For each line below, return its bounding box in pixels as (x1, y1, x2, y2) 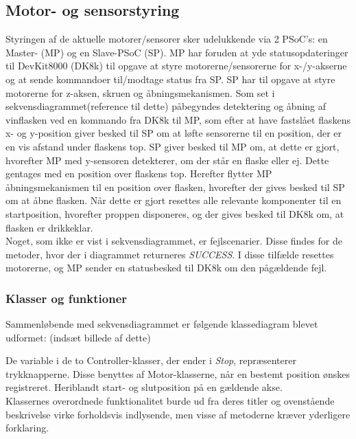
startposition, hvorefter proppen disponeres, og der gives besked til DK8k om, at (5, 206, 344, 221)
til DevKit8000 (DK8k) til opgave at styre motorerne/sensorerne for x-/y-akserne (5, 58, 347, 73)
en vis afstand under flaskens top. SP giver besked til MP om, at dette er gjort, (5, 139, 340, 153)
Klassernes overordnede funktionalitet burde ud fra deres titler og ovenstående (5, 394, 335, 408)
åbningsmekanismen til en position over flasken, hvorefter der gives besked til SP (5, 179, 345, 194)
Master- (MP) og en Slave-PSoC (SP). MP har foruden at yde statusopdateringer (5, 45, 348, 59)
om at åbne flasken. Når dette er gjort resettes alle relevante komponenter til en (5, 193, 342, 207)
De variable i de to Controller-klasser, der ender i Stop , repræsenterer (5, 353, 296, 368)
